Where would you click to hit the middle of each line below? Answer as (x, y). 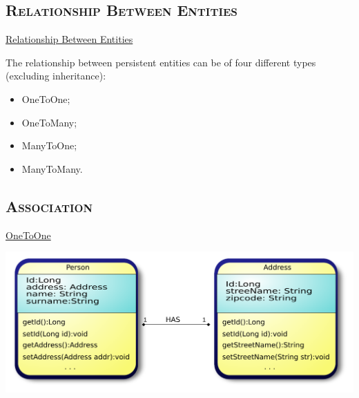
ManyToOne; (49, 145)
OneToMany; (49, 122)
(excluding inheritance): (56, 76)
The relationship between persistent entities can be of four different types (161, 62)
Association (49, 206)
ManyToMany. (52, 168)
